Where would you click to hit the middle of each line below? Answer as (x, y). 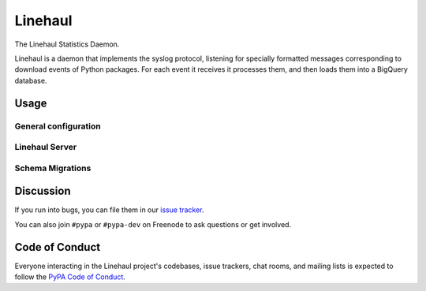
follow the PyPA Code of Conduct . (70, 277)
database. (31, 80)
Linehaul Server (46, 147)
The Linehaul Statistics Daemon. (67, 44)
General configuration (58, 126)
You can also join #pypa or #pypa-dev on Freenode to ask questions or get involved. (153, 224)
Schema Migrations (53, 168)
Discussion (43, 191)
